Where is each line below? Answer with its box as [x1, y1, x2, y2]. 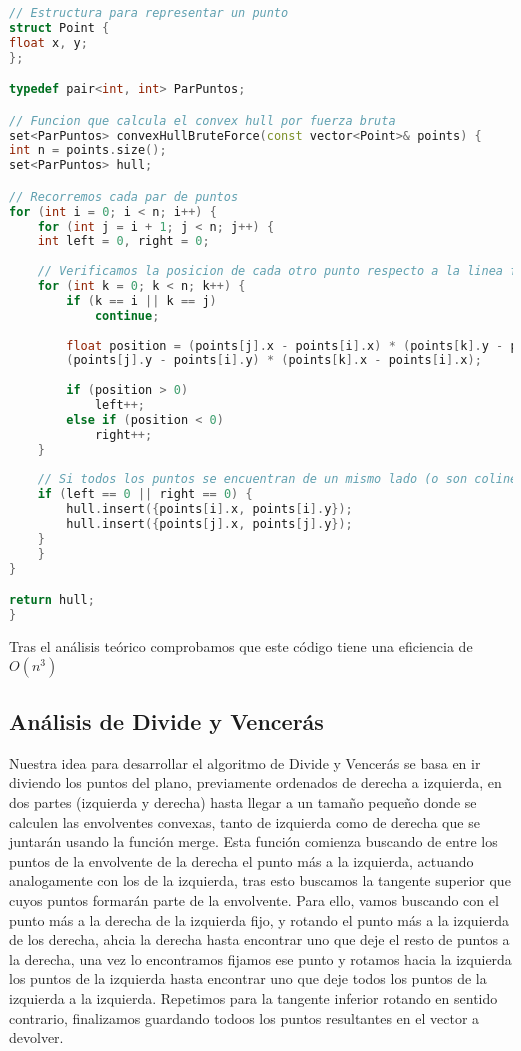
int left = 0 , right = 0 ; [37, 234, 210, 249]
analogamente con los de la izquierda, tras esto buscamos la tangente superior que [9, 870, 511, 891]
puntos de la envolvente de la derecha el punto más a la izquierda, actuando [9, 850, 474, 871]
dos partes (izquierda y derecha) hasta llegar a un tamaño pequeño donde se [9, 791, 477, 812]
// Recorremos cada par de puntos [9, 189, 239, 204]
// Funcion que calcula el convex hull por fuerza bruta [9, 113, 396, 128]
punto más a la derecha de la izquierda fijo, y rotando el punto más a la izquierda [9, 909, 510, 930]
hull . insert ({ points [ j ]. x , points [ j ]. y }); [66, 517, 353, 532]
